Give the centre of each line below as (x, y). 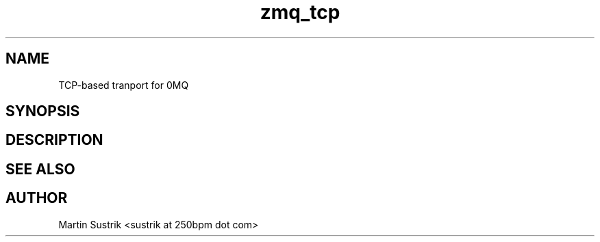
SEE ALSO (40, 169)
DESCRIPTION (54, 140)
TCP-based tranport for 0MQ (124, 85)
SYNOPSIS (43, 111)
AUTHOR (37, 198)
